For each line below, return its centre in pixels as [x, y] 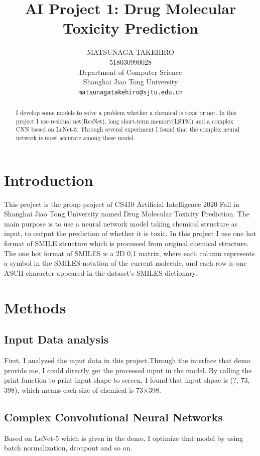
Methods [35, 307]
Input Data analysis [56, 339]
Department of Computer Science [131, 72]
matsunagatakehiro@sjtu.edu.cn [131, 92]
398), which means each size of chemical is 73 [74, 389]
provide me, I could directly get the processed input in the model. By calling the [128, 370]
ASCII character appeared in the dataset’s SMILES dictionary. [101, 272]
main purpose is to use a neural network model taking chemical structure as [121, 223]
